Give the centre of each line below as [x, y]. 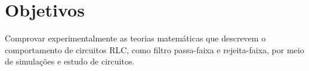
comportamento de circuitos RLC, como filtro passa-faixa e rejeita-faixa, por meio [154, 49]
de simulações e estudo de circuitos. [70, 61]
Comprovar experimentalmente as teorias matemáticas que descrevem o [135, 38]
